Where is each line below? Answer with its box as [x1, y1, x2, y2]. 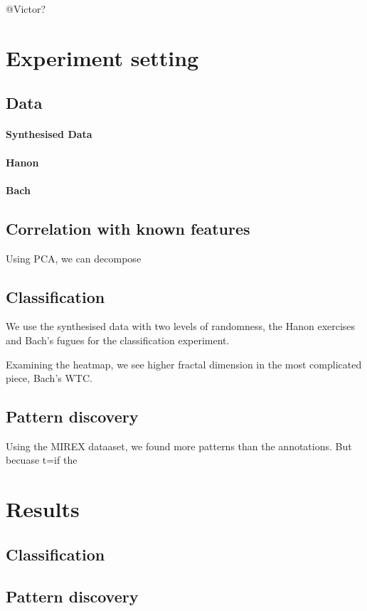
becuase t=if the [6, 452, 78, 467]
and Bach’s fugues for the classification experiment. [6, 332, 230, 347]
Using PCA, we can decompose [6, 250, 142, 265]
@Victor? [6, 1, 46, 16]
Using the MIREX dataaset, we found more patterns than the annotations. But [6, 438, 352, 453]
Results [6, 494, 80, 524]
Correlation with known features [6, 217, 250, 239]
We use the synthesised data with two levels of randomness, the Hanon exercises [6, 319, 356, 334]
